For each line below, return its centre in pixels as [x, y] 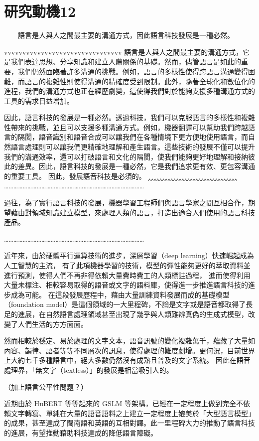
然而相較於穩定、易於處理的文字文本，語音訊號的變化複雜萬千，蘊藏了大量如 [129, 341]
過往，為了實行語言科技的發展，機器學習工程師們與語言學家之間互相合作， [126, 203]
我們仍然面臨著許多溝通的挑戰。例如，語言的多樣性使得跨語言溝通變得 [133, 71]
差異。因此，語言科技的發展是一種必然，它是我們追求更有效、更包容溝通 [136, 166]
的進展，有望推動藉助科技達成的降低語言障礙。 [81, 432]
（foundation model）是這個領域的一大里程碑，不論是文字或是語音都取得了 [125, 304]
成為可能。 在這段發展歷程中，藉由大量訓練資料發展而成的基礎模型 [120, 294]
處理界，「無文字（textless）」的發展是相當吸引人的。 [89, 369]
